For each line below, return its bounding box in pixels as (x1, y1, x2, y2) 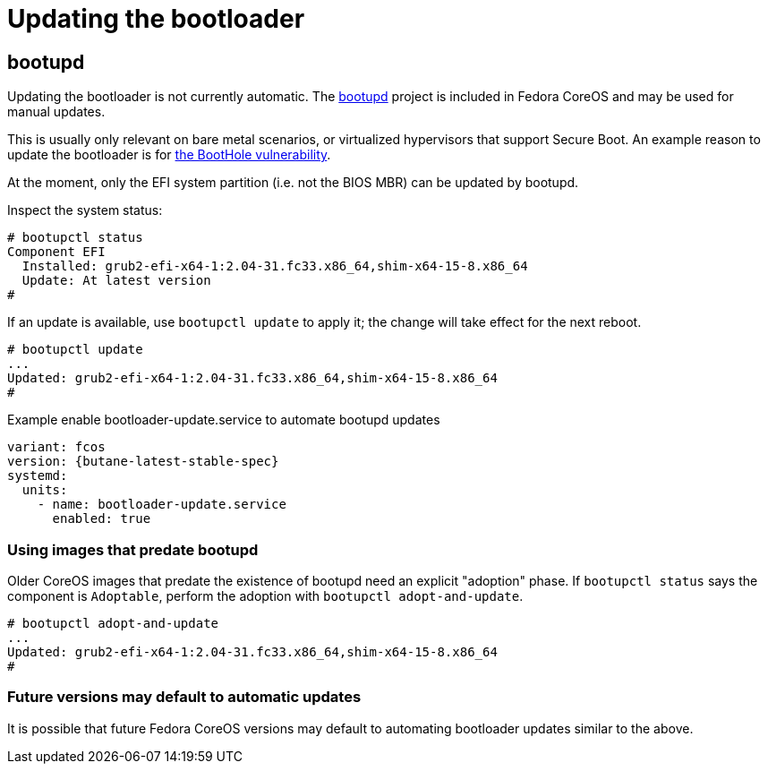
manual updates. (7, 104, 106, 120)
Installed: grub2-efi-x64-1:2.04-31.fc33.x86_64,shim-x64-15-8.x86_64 (21, 259, 528, 274)
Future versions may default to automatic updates (7, 688, 362, 707)
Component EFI (7, 244, 106, 260)
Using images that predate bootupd (7, 540, 259, 559)
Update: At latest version (21, 273, 211, 288)
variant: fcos (7, 440, 106, 455)
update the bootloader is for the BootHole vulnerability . (7, 147, 331, 163)
